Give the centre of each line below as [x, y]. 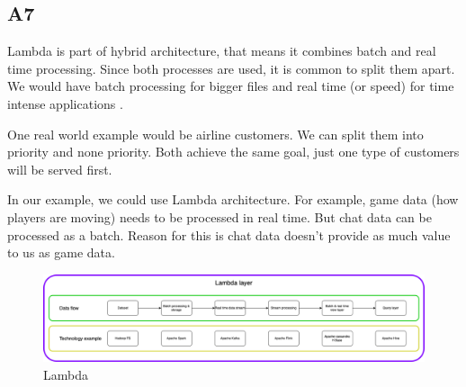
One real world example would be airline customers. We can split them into [215, 134]
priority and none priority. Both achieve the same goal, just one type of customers [233, 152]
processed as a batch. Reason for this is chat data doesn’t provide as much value [229, 234]
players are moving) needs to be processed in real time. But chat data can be [220, 216]
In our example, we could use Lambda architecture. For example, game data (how [233, 199]
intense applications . [65, 103]
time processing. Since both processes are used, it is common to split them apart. [231, 68]
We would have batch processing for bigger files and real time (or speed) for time [231, 86]
